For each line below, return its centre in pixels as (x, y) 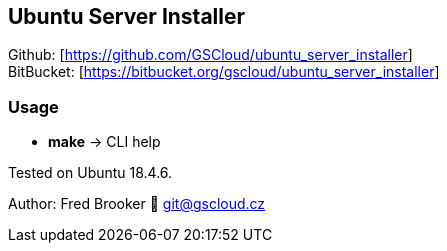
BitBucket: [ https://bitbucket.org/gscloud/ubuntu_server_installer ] (224, 72)
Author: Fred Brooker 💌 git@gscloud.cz (137, 204)
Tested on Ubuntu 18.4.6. (90, 173)
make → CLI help (104, 142)
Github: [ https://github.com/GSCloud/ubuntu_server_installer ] (210, 55)
